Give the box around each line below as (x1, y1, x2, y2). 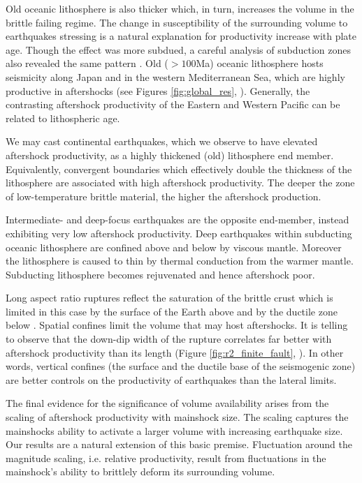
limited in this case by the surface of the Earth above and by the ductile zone (6, 304, 338, 318)
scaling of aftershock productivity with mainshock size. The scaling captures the (6, 410, 349, 424)
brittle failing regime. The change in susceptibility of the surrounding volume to (6, 15, 348, 29)
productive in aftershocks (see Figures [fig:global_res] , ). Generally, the (6, 83, 310, 98)
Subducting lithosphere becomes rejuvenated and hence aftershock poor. (6, 267, 315, 281)
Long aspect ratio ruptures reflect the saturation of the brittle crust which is (6, 290, 333, 305)
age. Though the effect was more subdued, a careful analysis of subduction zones (6, 42, 352, 57)
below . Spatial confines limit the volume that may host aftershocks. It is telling (6, 318, 348, 332)
